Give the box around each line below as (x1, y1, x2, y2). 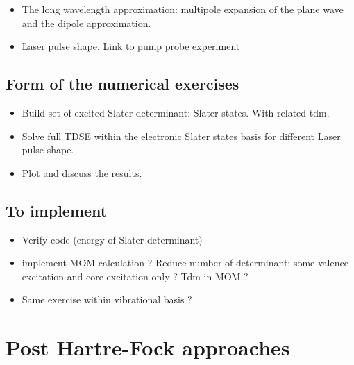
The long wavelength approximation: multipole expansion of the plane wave (22, 2, 344, 16)
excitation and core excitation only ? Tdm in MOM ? (22, 269, 248, 283)
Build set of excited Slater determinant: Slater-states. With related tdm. (22, 105, 330, 119)
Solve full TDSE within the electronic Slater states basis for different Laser (22, 128, 341, 143)
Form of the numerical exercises (6, 73, 239, 94)
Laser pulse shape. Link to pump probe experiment (22, 39, 240, 53)
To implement (6, 199, 108, 221)
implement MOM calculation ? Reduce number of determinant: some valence (22, 255, 348, 270)
